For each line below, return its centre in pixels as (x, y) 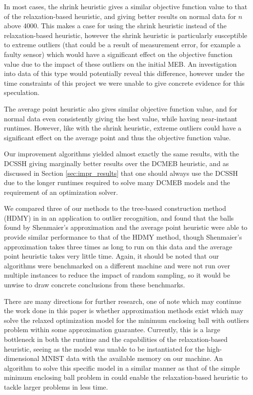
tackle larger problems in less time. (56, 386)
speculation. (22, 92)
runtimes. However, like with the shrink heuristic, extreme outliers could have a (123, 128)
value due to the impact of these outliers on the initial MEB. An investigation (120, 64)
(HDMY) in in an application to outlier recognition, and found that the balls (119, 217)
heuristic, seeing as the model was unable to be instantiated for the (104, 348)
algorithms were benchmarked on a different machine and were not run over (117, 265)
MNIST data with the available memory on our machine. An (132, 358)
